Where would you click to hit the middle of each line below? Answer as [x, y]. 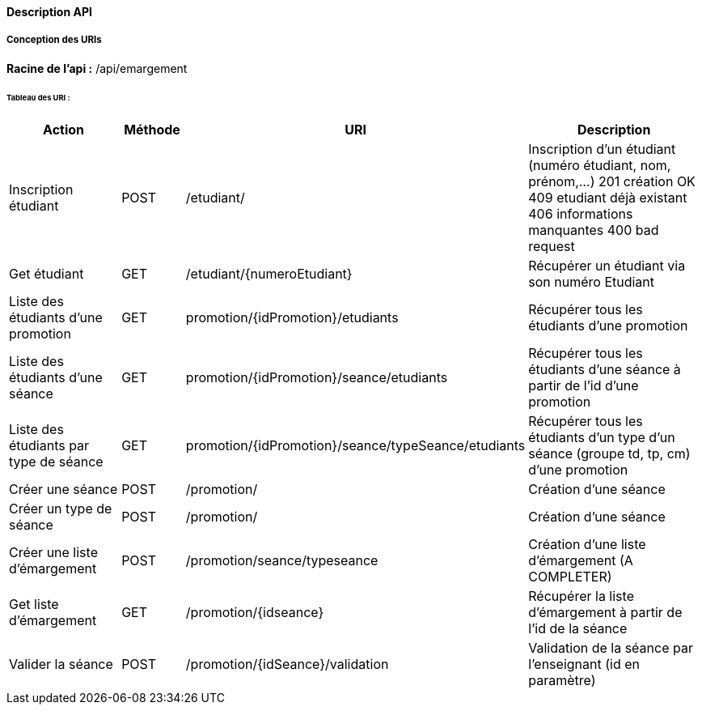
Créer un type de [61, 509]
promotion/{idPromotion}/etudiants [292, 318]
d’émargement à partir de [605, 613]
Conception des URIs [54, 40]
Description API [49, 12]
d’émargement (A [581, 561]
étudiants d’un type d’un [602, 438]
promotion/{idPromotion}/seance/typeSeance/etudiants [355, 446]
